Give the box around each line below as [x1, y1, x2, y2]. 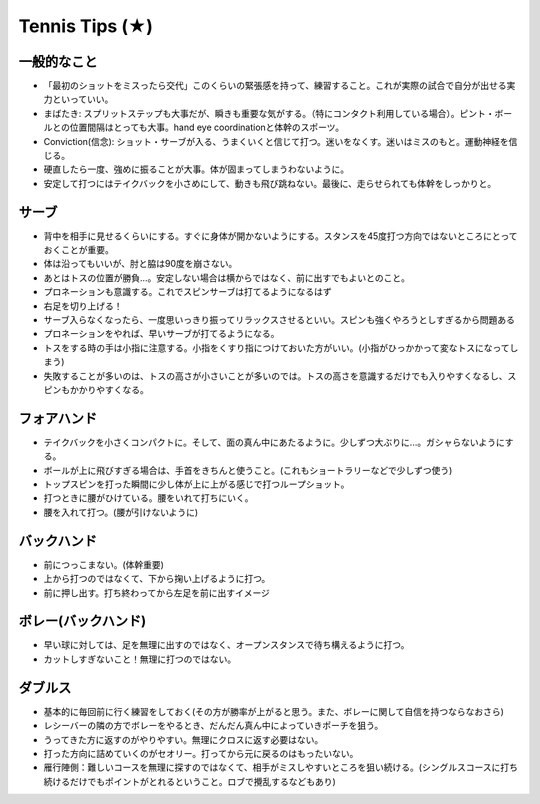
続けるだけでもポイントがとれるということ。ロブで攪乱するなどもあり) [43, 775, 337, 787]
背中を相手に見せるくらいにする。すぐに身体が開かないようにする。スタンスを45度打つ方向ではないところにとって [43, 230, 518, 242]
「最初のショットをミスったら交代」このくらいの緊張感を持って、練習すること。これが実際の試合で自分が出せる [43, 80, 507, 92]
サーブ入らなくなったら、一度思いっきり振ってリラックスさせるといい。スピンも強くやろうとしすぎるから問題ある [43, 314, 515, 326]
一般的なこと [18, 53, 98, 70]
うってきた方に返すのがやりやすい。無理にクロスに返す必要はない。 [43, 733, 324, 745]
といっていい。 [51, 93, 114, 105]
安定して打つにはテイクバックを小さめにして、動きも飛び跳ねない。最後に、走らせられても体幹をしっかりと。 [43, 177, 497, 189]
